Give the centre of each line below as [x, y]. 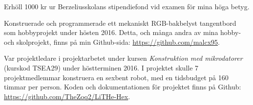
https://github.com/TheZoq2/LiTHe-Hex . [67, 96]
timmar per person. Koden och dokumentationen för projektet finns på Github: [123, 87]
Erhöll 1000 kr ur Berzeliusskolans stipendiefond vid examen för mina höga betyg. [127, 6]
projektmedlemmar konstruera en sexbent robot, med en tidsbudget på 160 [116, 77]
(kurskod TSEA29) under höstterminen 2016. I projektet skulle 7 [101, 67]
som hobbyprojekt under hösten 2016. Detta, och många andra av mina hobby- [123, 32]
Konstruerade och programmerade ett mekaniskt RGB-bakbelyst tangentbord [120, 23]
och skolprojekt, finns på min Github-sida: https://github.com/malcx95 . [112, 42]
